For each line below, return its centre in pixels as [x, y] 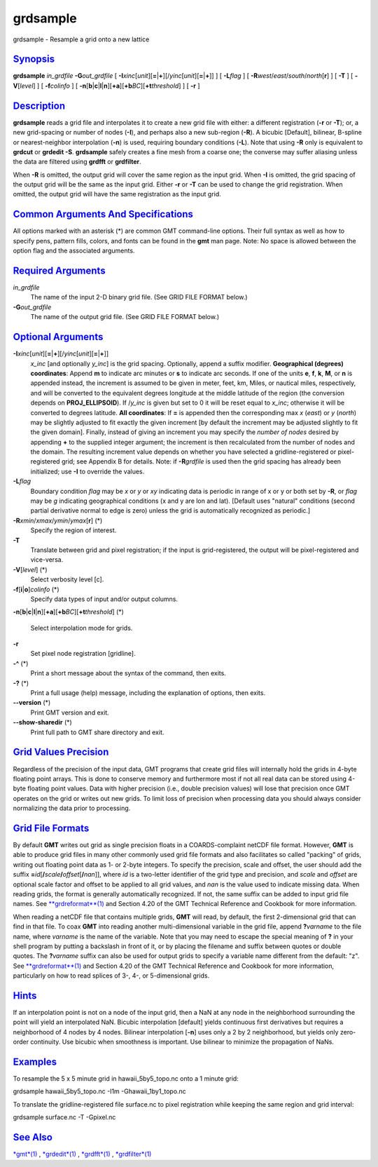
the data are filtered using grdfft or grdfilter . [77, 162]
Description [39, 106]
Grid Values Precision [61, 752]
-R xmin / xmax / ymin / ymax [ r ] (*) [58, 520]
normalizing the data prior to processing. [72, 808]
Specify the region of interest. [73, 530]
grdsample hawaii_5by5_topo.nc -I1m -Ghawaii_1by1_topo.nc [100, 1091]
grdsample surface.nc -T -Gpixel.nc [64, 1117]
